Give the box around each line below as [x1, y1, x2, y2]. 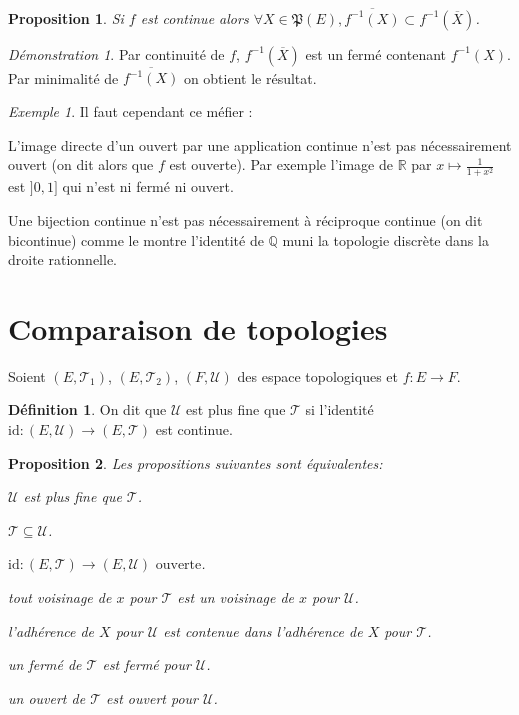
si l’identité [305, 399, 374, 420]
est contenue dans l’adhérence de [163, 620, 363, 641]
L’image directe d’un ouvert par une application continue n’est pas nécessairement [8, 134, 512, 155]
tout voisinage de [8, 587, 112, 608]
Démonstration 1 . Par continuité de [8, 43, 225, 64]
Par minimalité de [8, 67, 119, 88]
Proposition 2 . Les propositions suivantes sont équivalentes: [8, 452, 383, 473]
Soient [8, 365, 46, 386]
